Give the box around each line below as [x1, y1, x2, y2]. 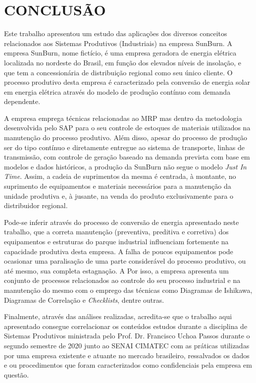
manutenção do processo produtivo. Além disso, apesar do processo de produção [4, 132, 248, 143]
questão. [4, 369, 29, 380]
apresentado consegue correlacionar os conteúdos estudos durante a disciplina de [4, 321, 248, 331]
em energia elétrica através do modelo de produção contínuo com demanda [4, 86, 231, 97]
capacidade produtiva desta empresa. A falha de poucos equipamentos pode [4, 246, 233, 256]
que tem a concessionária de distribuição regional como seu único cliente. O [4, 67, 233, 77]
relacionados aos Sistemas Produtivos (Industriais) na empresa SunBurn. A [4, 38, 232, 48]
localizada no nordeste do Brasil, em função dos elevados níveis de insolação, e [4, 57, 242, 67]
